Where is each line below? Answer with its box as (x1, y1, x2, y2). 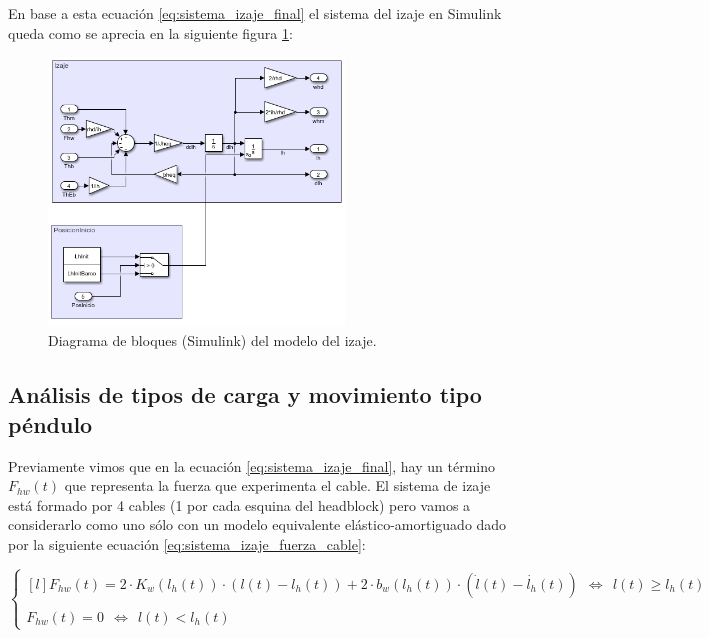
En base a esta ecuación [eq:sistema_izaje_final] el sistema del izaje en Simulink (8, 3, 502, 23)
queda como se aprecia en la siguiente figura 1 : (8, 22, 293, 43)
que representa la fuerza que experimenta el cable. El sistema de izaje (64, 475, 491, 496)
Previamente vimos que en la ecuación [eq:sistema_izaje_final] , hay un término (8, 455, 495, 476)
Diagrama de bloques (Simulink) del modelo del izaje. (48, 330, 377, 351)
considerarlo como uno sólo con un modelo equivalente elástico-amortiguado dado (8, 514, 507, 535)
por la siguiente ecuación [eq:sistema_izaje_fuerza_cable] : (8, 533, 366, 554)
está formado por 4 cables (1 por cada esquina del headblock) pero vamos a (8, 494, 471, 515)
